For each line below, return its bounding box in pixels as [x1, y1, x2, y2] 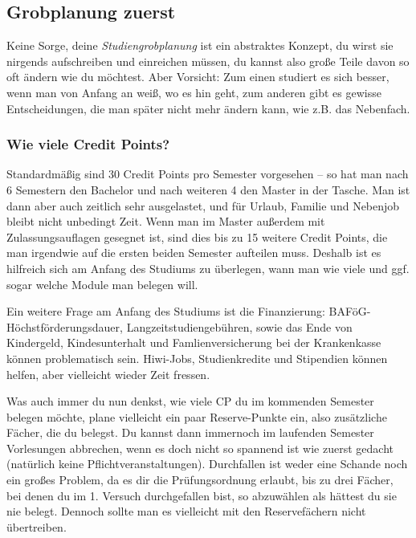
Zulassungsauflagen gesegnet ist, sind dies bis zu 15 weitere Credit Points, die [6, 228, 388, 245]
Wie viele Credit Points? [6, 134, 170, 154]
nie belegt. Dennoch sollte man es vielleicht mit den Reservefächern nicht [6, 503, 366, 520]
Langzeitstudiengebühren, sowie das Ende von [126, 318, 353, 335]
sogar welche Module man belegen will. [6, 275, 198, 292]
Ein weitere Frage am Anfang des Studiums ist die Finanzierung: [6, 303, 325, 320]
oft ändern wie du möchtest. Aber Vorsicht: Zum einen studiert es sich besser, [6, 68, 389, 85]
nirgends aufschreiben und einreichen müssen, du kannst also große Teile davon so [6, 52, 410, 69]
